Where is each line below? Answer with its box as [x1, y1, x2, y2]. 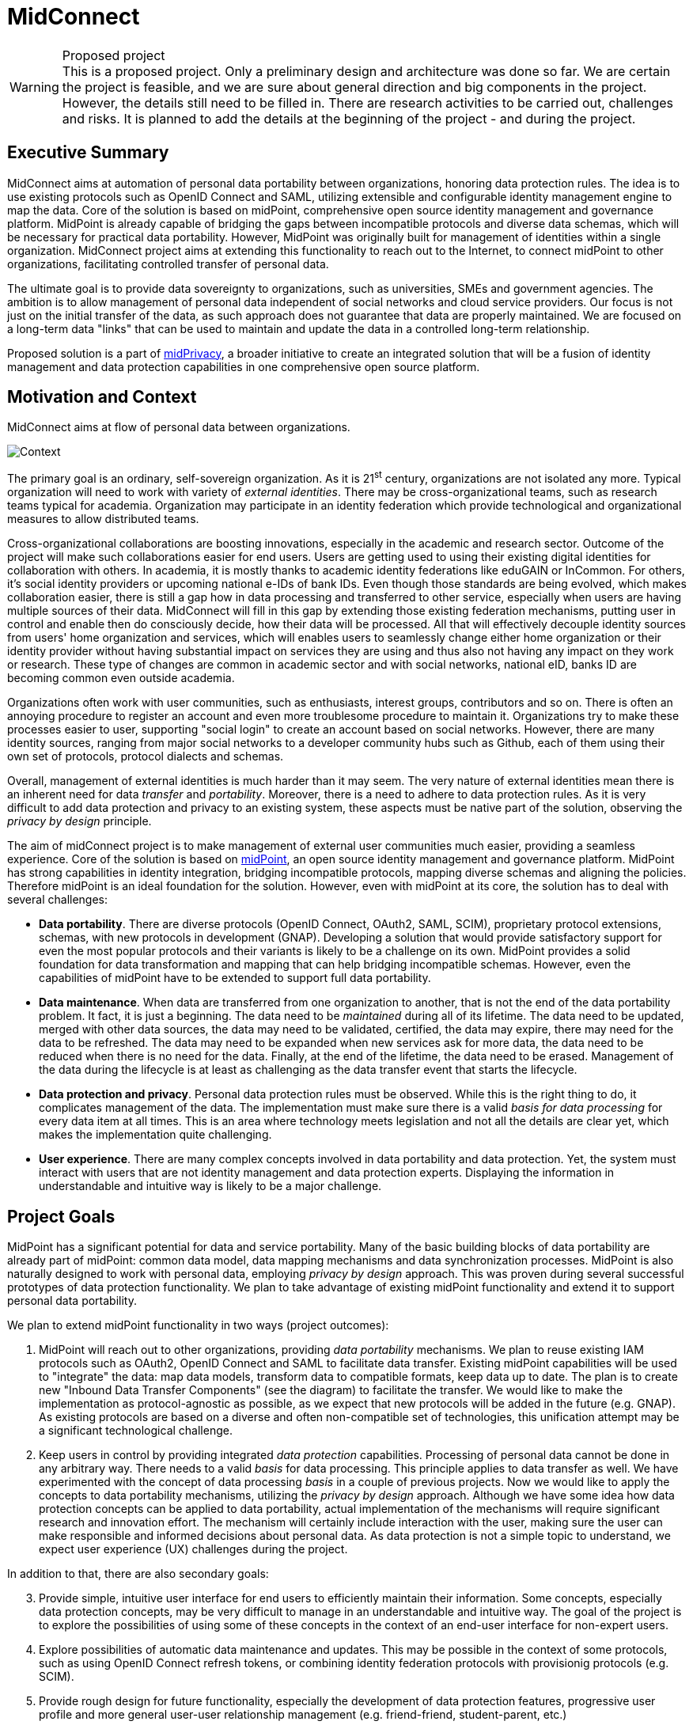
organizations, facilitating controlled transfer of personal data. [7, 256, 329, 271]
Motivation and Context [7, 387, 197, 408]
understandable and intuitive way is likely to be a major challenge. [39, 1179, 382, 1193]
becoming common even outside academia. [7, 671, 235, 685]
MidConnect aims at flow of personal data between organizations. [7, 420, 350, 434]
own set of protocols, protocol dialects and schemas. [7, 749, 284, 764]
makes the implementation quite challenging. [39, 1128, 272, 1142]
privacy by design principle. [7, 814, 152, 828]
